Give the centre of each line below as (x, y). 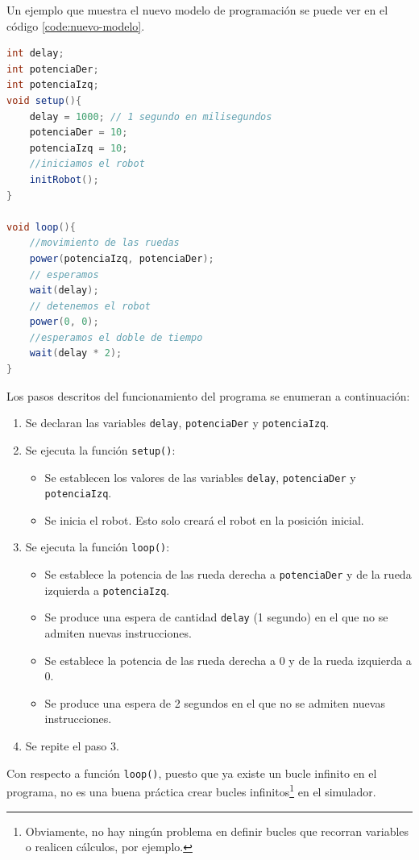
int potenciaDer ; (53, 69)
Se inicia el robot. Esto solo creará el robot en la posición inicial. (204, 519)
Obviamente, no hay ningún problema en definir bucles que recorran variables (217, 831)
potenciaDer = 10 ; (79, 133)
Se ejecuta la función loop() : (97, 547)
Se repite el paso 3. (72, 746)
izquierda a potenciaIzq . (107, 590)
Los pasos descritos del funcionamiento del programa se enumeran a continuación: (208, 395)
